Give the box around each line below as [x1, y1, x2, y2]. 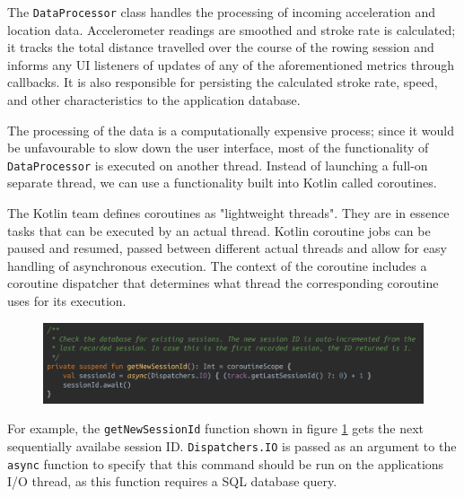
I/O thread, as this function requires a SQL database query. [7, 472, 337, 491]
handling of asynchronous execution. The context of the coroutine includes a [7, 256, 427, 275]
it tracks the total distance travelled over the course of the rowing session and [7, 38, 434, 57]
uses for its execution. [7, 292, 127, 310]
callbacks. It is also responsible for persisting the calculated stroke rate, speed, [7, 73, 438, 92]
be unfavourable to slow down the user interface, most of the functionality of [7, 138, 429, 157]
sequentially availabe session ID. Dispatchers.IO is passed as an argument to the [7, 437, 457, 456]
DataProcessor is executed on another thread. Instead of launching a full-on [7, 155, 428, 174]
